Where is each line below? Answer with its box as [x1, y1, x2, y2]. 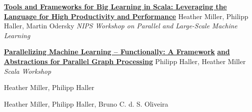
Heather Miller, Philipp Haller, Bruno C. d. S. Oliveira [4, 98, 169, 109]
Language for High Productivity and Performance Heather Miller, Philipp [4, 11, 249, 21]
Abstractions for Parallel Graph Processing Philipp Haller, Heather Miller [4, 56, 246, 66]
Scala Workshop [4, 66, 51, 76]
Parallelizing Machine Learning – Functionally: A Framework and [4, 46, 230, 57]
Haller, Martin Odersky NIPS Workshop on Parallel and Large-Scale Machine [4, 21, 238, 31]
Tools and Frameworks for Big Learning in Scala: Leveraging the [4, 1, 227, 11]
